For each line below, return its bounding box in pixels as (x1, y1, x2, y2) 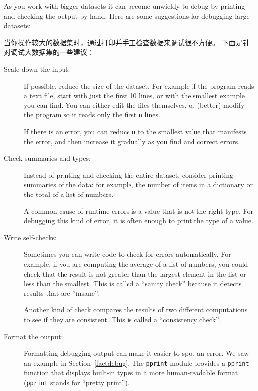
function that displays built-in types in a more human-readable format (24, 367, 238, 378)
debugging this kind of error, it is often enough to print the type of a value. (24, 215, 253, 226)
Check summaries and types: (4, 153, 91, 163)
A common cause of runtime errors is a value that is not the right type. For (24, 205, 253, 216)
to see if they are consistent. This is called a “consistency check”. (24, 314, 220, 324)
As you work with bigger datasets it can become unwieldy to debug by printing (4, 1, 245, 11)
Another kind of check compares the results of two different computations (24, 304, 248, 315)
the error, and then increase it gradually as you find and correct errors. (24, 136, 240, 146)
